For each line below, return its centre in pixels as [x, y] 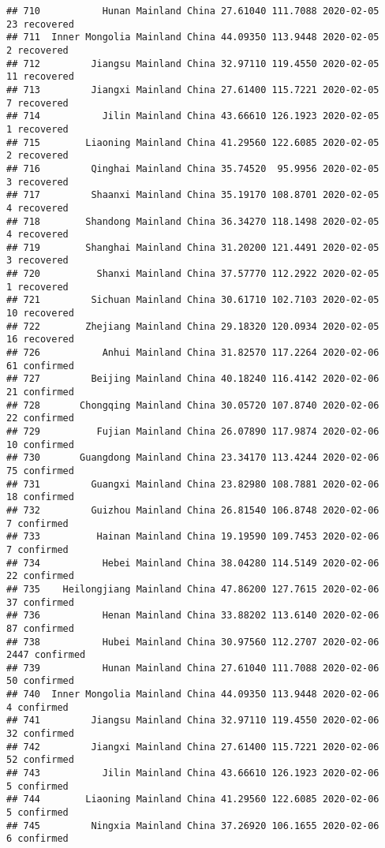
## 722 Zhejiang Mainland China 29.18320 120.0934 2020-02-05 [193, 326]
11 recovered [40, 77]
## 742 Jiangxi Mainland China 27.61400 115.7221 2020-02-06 [193, 747]
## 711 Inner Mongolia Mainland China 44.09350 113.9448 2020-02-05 [193, 37]
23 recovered [40, 24]
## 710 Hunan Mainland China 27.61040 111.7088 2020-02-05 [193, 11]
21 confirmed [40, 392]
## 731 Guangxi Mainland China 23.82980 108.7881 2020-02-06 [193, 484]
